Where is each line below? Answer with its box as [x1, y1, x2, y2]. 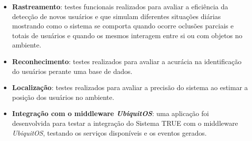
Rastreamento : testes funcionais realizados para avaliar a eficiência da [12, 1, 228, 11]
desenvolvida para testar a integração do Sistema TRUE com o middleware [12, 117, 238, 128]
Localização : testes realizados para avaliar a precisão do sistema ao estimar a [12, 82, 248, 93]
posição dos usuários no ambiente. [12, 92, 114, 102]
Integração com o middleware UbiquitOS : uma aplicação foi [12, 108, 209, 118]
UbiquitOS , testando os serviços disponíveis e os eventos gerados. [12, 127, 207, 138]
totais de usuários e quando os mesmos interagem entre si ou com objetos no [12, 30, 243, 40]
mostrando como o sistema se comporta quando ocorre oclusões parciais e [12, 21, 234, 31]
